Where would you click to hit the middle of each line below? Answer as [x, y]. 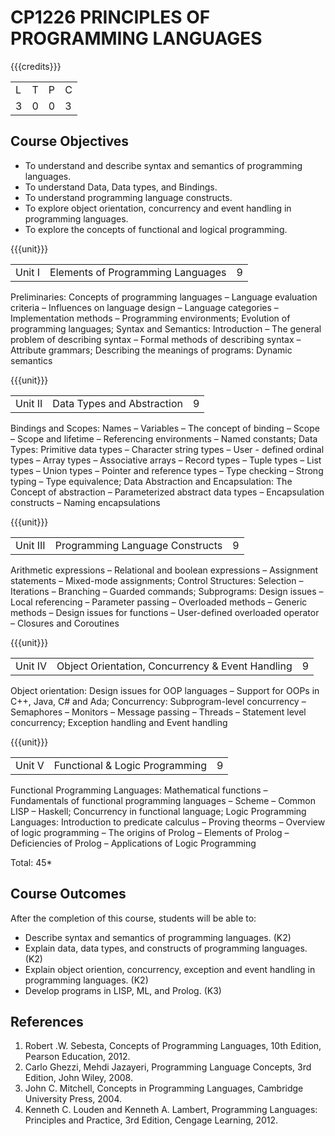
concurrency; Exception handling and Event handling [119, 722]
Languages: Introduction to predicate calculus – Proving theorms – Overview [168, 822]
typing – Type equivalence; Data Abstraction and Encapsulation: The [151, 481]
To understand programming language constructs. [128, 197]
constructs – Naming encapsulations [85, 502]
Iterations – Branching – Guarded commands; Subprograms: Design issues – [167, 591]
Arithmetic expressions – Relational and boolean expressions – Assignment [164, 570]
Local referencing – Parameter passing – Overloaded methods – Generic [159, 602]
